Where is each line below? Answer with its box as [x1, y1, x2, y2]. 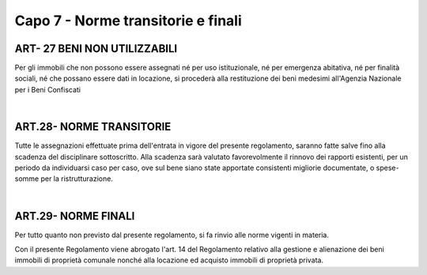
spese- [376, 163, 399, 172]
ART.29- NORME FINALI [14, 209, 135, 223]
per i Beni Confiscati [14, 85, 81, 94]
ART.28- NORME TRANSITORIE [14, 120, 172, 134]
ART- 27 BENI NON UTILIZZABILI [14, 42, 178, 55]
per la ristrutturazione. [40, 174, 114, 183]
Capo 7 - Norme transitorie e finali [14, 12, 242, 29]
